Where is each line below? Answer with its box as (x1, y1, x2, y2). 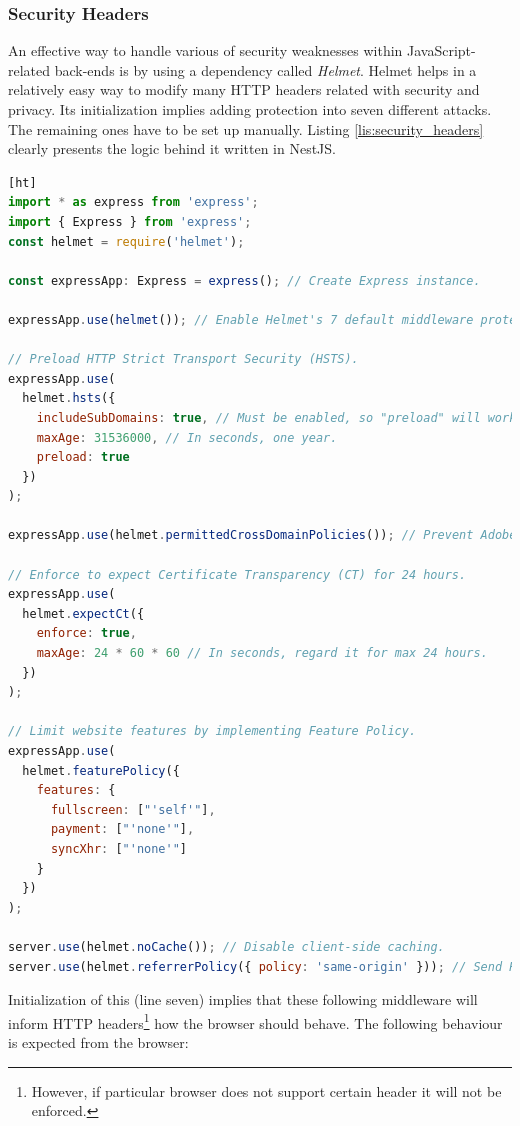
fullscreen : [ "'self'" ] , (50, 802, 216, 817)
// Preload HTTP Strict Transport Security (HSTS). (8, 352, 359, 367)
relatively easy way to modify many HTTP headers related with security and (8, 79, 480, 100)
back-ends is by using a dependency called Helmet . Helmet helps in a (54, 59, 477, 80)
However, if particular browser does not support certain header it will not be (31, 1080, 502, 1101)
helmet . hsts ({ (22, 391, 116, 406)
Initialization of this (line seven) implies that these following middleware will (8, 989, 478, 1010)
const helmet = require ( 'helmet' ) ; (8, 234, 245, 249)
